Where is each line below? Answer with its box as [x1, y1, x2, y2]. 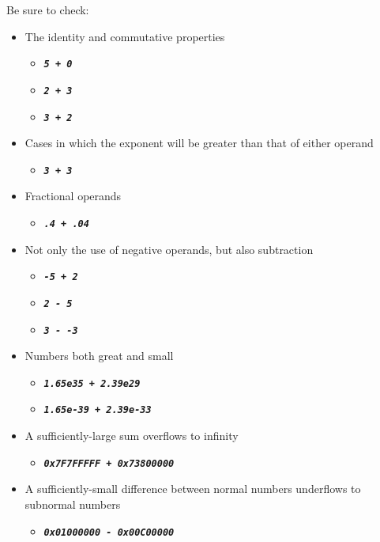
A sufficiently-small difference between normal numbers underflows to [24, 480, 361, 497]
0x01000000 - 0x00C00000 [43, 526, 175, 538]
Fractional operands [24, 188, 122, 204]
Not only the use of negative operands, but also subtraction [24, 241, 314, 257]
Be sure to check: [6, 2, 89, 17]
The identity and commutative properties [24, 28, 225, 44]
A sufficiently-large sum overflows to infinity [24, 427, 239, 444]
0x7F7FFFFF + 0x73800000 [43, 457, 175, 469]
